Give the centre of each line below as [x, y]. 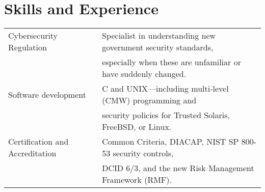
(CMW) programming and [149, 100]
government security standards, [158, 47]
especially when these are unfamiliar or [171, 62]
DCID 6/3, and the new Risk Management [178, 168]
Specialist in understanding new [159, 36]
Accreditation [32, 153]
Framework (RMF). [137, 180]
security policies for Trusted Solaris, [166, 115]
